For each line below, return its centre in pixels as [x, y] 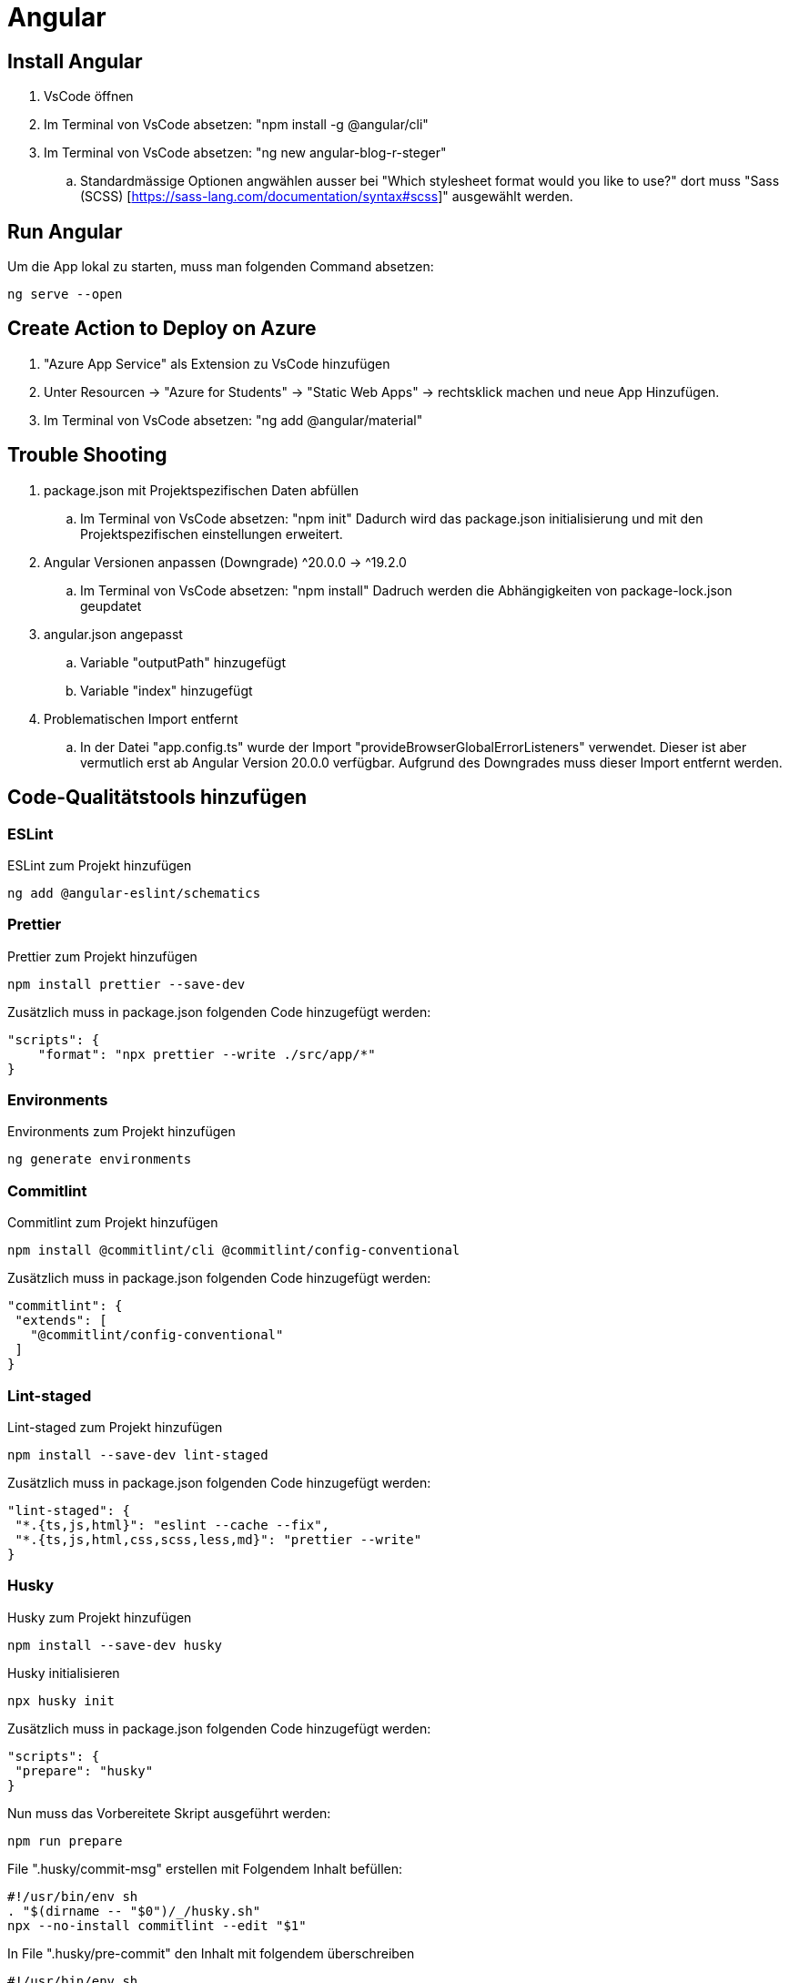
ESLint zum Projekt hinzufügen [100, 865]
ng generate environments [100, 1159]
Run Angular [65, 231]
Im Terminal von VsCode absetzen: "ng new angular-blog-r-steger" [245, 153]
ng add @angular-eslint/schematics [134, 893]
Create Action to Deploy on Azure [162, 329]
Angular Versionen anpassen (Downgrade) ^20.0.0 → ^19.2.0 [225, 562]
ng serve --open [65, 295]
